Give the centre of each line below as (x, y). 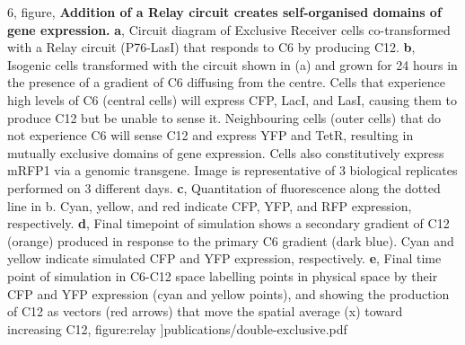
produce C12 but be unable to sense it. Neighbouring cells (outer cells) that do (224, 117)
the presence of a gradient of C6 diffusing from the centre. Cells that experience (227, 82)
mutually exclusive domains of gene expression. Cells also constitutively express (226, 152)
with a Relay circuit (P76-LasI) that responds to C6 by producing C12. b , (211, 47)
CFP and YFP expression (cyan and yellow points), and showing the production (228, 293)
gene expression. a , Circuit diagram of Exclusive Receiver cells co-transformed (229, 29)
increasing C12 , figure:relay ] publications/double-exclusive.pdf (177, 328)
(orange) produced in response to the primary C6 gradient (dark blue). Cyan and (231, 240)
